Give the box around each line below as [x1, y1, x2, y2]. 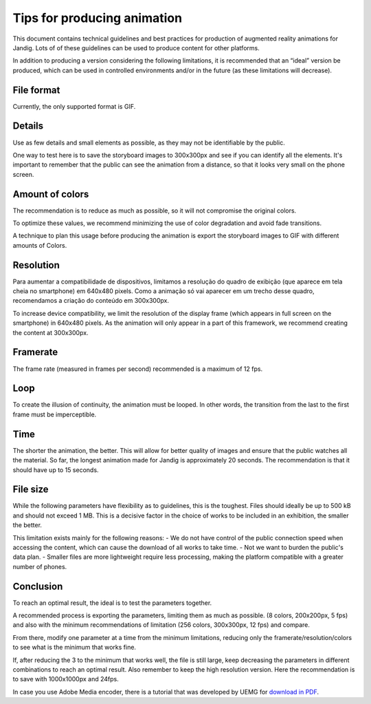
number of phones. [12, 562, 67, 570]
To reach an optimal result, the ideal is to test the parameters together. [12, 599, 212, 607]
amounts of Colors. [12, 241, 67, 249]
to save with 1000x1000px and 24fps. [12, 675, 120, 683]
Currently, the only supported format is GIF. [12, 102, 136, 110]
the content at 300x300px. [12, 328, 89, 337]
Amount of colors [12, 188, 89, 200]
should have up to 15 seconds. [12, 465, 99, 474]
